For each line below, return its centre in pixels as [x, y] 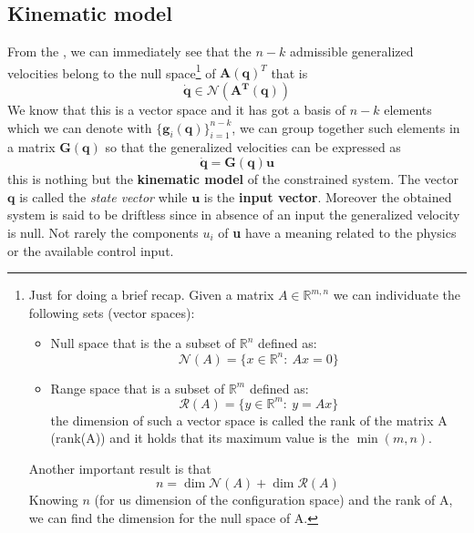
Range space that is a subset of [138, 388]
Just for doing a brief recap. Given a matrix [151, 295]
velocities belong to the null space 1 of [112, 71]
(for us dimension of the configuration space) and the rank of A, [273, 500]
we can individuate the [397, 295]
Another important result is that [120, 468]
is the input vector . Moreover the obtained [328, 196]
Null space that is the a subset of [143, 343]
